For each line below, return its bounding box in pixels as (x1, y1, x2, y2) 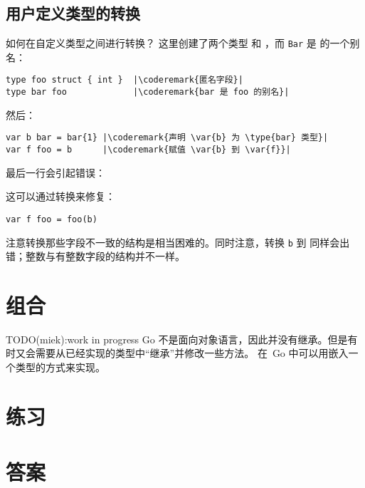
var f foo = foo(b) (6, 214, 97, 224)
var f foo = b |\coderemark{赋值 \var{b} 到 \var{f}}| (6, 145, 291, 155)
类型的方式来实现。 (15, 360, 105, 375)
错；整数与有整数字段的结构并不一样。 (6, 249, 185, 264)
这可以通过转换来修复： (6, 189, 115, 204)
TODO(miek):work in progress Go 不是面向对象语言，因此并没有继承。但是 (6, 331, 348, 346)
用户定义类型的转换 (6, 2, 140, 24)
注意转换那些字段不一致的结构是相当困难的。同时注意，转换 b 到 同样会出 (6, 234, 350, 249)
